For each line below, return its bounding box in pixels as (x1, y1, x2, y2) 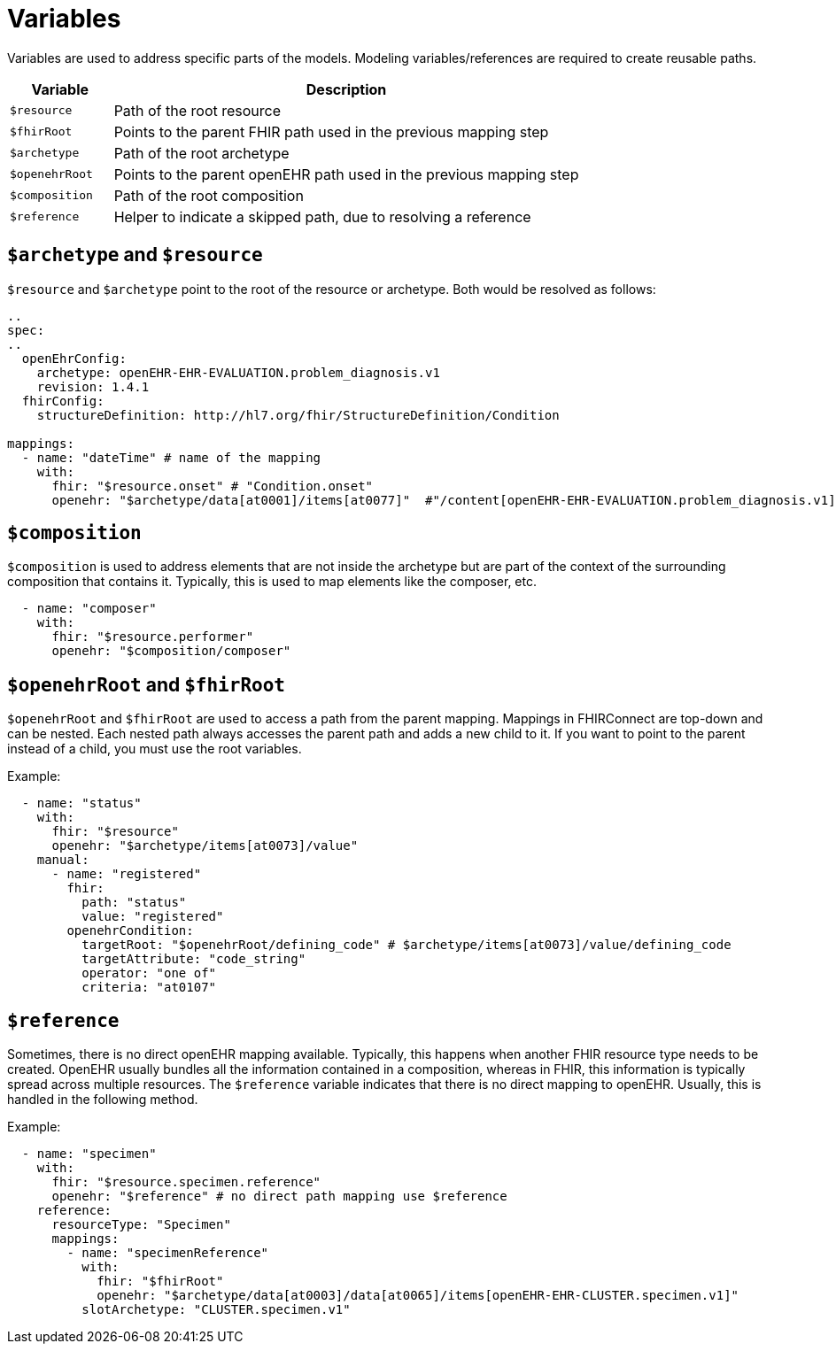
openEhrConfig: (21, 351, 127, 366)
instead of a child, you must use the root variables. (7, 741, 302, 757)
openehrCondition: (66, 923, 194, 938)
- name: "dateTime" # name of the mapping (21, 450, 321, 465)
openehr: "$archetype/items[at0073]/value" (51, 838, 359, 853)
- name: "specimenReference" (66, 1246, 269, 1261)
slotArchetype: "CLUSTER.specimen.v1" (81, 1302, 351, 1317)
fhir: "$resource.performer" (51, 629, 254, 645)
